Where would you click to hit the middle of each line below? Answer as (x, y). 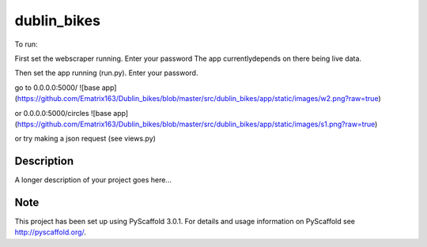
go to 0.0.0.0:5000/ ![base (57, 88)
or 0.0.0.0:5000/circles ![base (63, 113)
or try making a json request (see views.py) (85, 139)
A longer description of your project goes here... (93, 180)
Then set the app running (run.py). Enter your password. (106, 73)
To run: (26, 44)
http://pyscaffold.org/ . (51, 232)
